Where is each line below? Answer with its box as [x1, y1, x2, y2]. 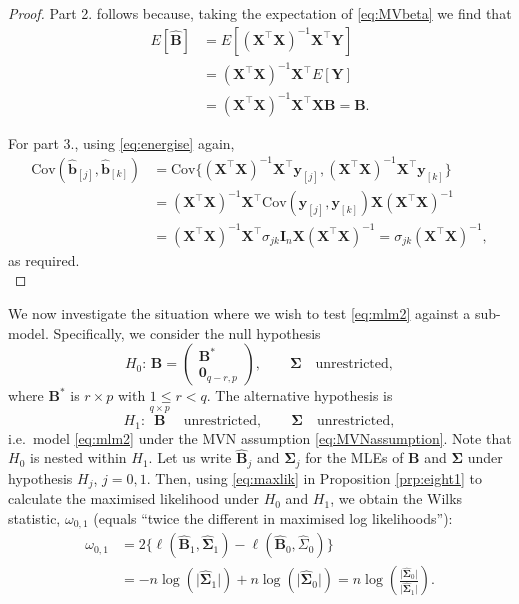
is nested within [29, 447, 127, 468]
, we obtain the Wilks [330, 488, 463, 509]
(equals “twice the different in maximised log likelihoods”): [93, 507, 453, 528]
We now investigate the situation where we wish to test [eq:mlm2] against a [8, 303, 471, 324]
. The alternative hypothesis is [206, 385, 393, 406]
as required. [8, 249, 80, 270]
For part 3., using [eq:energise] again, [8, 132, 235, 153]
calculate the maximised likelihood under [8, 488, 259, 509]
